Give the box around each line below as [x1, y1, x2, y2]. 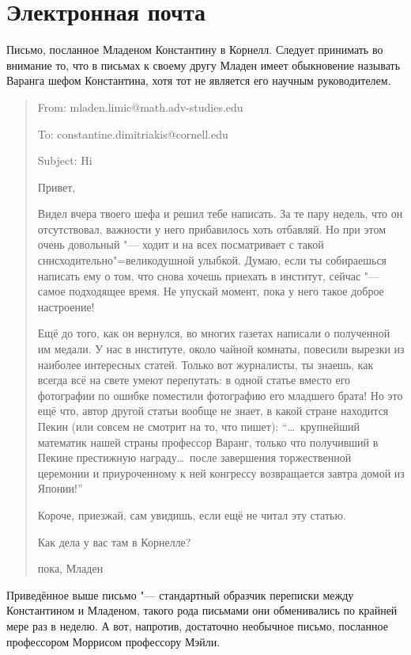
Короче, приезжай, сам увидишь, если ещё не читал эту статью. [37, 506, 346, 523]
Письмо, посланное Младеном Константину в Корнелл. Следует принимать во [6, 41, 383, 58]
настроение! [37, 298, 95, 314]
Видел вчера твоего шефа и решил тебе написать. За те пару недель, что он [37, 205, 403, 222]
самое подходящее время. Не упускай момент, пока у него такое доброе [37, 283, 384, 299]
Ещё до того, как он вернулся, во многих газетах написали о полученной [37, 325, 390, 341]
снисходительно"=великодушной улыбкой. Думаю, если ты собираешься [37, 252, 387, 268]
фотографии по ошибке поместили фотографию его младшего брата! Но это [37, 387, 403, 403]
